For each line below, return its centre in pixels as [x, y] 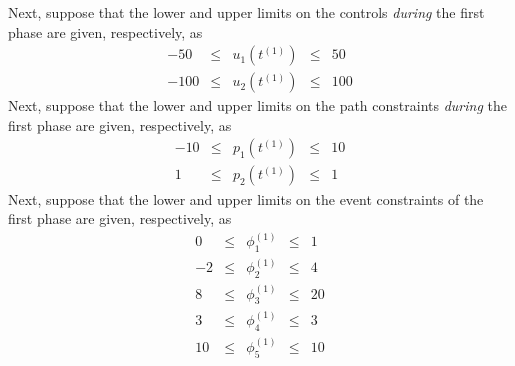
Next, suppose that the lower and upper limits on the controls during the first [246, 12]
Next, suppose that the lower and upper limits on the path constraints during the [257, 105]
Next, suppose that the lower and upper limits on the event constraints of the [246, 198]
